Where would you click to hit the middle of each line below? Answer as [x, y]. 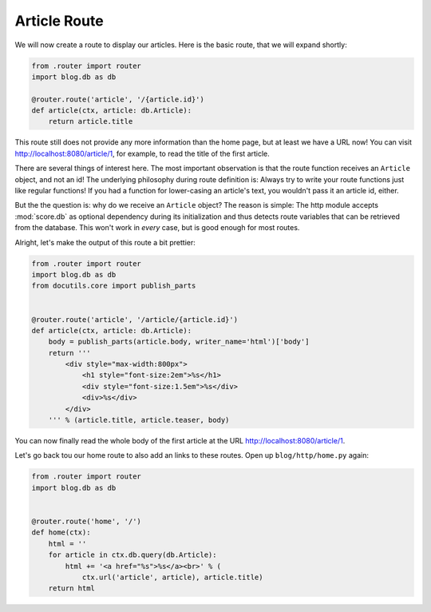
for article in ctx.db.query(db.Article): [132, 555]
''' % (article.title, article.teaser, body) [139, 420]
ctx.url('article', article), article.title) [172, 577]
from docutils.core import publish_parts [114, 286]
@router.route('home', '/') [86, 521]
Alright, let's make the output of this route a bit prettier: [105, 242]
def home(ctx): [61, 533]
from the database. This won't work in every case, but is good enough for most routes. [157, 228]
